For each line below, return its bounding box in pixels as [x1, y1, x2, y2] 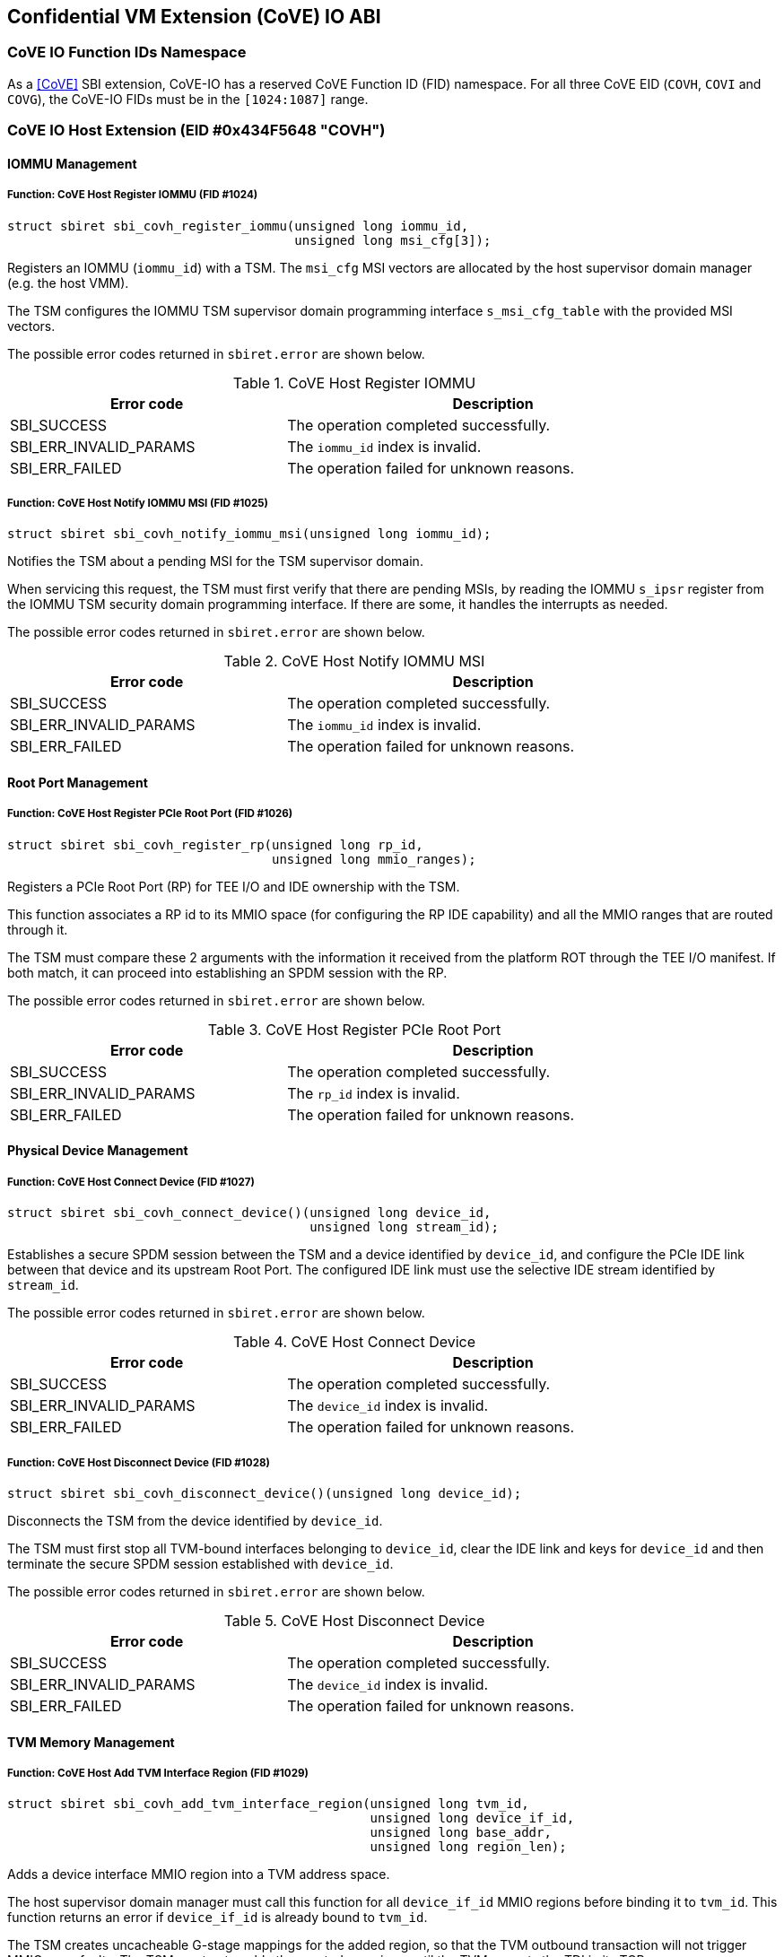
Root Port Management [7, 774, 148, 790]
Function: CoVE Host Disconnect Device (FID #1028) [7, 1456, 270, 1469]
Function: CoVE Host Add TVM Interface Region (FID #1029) [7, 1766, 309, 1779]
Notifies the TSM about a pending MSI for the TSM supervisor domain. [7, 553, 423, 570]
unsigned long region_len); [370, 1840, 567, 1855]
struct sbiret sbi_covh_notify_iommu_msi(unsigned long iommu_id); [7, 526, 492, 542]
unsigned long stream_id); [309, 1220, 499, 1235]
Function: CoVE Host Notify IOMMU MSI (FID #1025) [7, 496, 268, 509]
